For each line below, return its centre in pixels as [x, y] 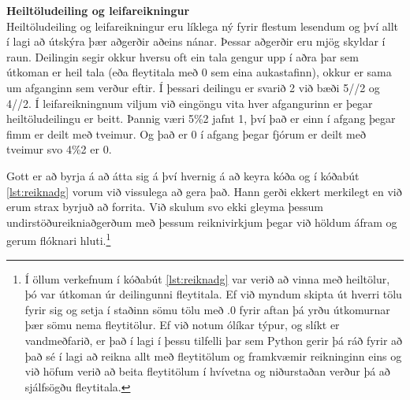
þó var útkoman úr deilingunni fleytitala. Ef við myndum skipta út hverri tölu [213, 294]
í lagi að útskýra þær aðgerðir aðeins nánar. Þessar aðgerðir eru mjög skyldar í [196, 41]
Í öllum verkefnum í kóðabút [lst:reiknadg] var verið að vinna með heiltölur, [207, 278]
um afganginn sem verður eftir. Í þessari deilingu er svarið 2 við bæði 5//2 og [193, 87]
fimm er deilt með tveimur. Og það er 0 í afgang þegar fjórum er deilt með [186, 133]
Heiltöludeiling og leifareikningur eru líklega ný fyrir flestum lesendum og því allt [203, 26]
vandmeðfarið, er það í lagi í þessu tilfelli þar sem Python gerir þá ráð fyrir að [214, 340]
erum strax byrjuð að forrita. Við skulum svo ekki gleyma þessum [165, 207]
